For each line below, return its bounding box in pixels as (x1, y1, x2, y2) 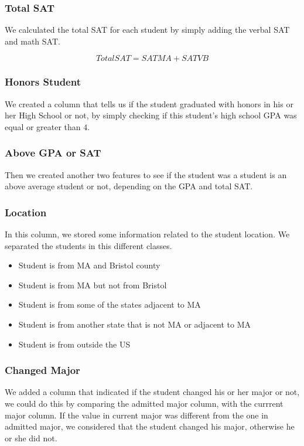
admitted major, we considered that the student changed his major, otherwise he (5, 420, 295, 433)
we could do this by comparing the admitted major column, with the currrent (5, 397, 283, 409)
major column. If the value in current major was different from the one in (5, 408, 268, 421)
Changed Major (5, 363, 80, 377)
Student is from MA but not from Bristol (18, 278, 167, 291)
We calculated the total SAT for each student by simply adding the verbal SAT (5, 23, 290, 36)
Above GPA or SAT (5, 145, 101, 160)
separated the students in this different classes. (5, 239, 172, 251)
